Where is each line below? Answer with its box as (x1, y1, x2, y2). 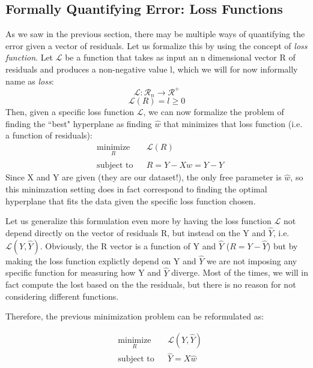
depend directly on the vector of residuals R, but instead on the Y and (5, 227, 266, 239)
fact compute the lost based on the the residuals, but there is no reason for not (5, 278, 296, 291)
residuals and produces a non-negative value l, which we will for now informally (5, 62, 298, 75)
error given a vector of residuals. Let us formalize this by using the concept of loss (5, 39, 308, 52)
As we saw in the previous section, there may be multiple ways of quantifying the (5, 28, 305, 40)
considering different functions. (5, 289, 119, 302)
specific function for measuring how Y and (5, 266, 161, 279)
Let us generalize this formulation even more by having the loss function (5, 215, 272, 227)
